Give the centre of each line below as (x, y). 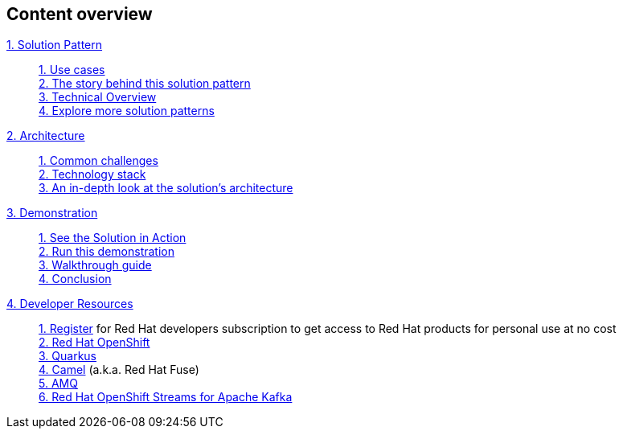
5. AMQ (58, 384)
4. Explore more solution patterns (127, 111)
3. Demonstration (52, 213)
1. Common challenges (98, 161)
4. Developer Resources (70, 304)
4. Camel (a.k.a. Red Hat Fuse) (119, 370)
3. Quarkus (68, 356)
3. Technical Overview (98, 97)
